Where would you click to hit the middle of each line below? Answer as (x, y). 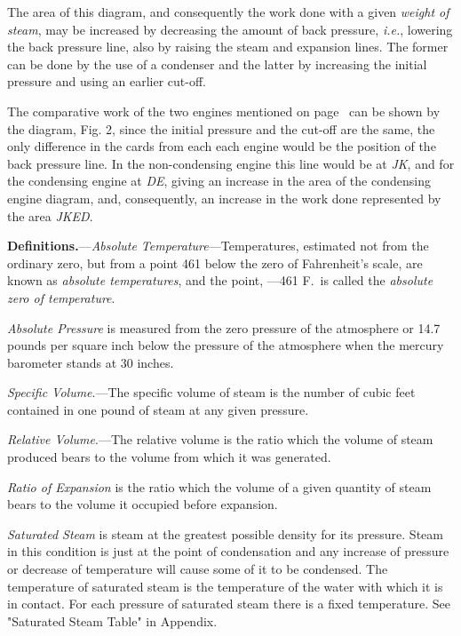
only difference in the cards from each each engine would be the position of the (222, 146)
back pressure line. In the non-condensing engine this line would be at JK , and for (231, 163)
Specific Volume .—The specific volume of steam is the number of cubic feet (211, 392)
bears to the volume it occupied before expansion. (143, 504)
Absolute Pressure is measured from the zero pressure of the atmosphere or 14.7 (224, 327)
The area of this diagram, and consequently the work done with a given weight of (228, 12)
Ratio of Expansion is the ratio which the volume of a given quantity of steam (219, 486)
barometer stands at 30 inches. (91, 362)
